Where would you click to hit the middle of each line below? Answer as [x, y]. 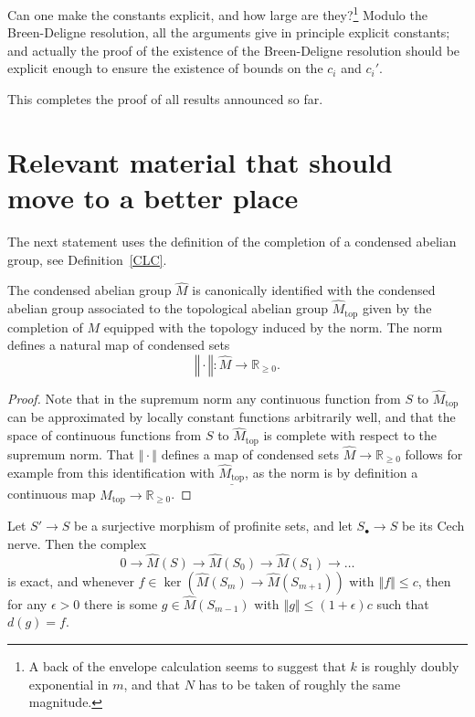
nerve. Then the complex [77, 543]
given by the [397, 308]
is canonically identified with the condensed [314, 290]
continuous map [52, 494]
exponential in [69, 684]
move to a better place [153, 197]
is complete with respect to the [350, 435]
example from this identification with [111, 472]
